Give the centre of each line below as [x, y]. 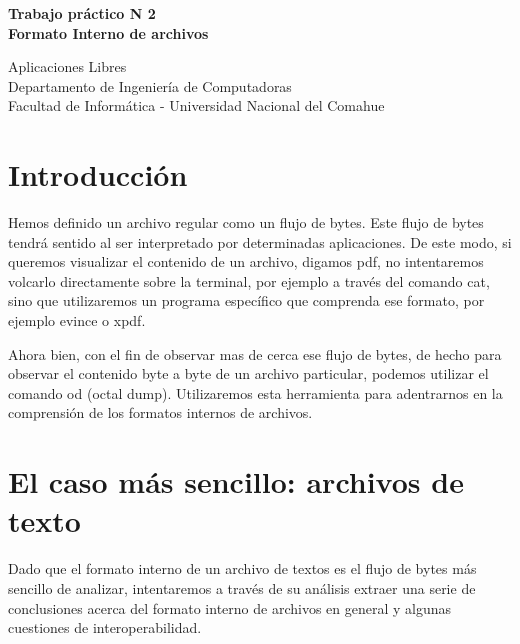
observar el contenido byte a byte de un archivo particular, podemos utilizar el [248, 373]
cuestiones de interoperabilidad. [105, 627]
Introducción [98, 174]
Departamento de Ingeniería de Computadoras [150, 85]
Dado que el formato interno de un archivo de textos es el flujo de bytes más [242, 568]
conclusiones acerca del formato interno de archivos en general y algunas [230, 607]
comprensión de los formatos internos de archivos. [160, 412]
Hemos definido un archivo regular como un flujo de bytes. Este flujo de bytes [246, 222]
